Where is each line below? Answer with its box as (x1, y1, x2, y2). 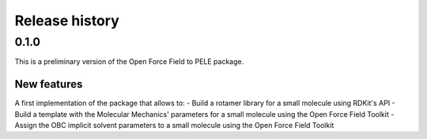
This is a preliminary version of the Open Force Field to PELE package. (14, 57, 244, 66)
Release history (14, 12, 120, 29)
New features (14, 77, 83, 91)
